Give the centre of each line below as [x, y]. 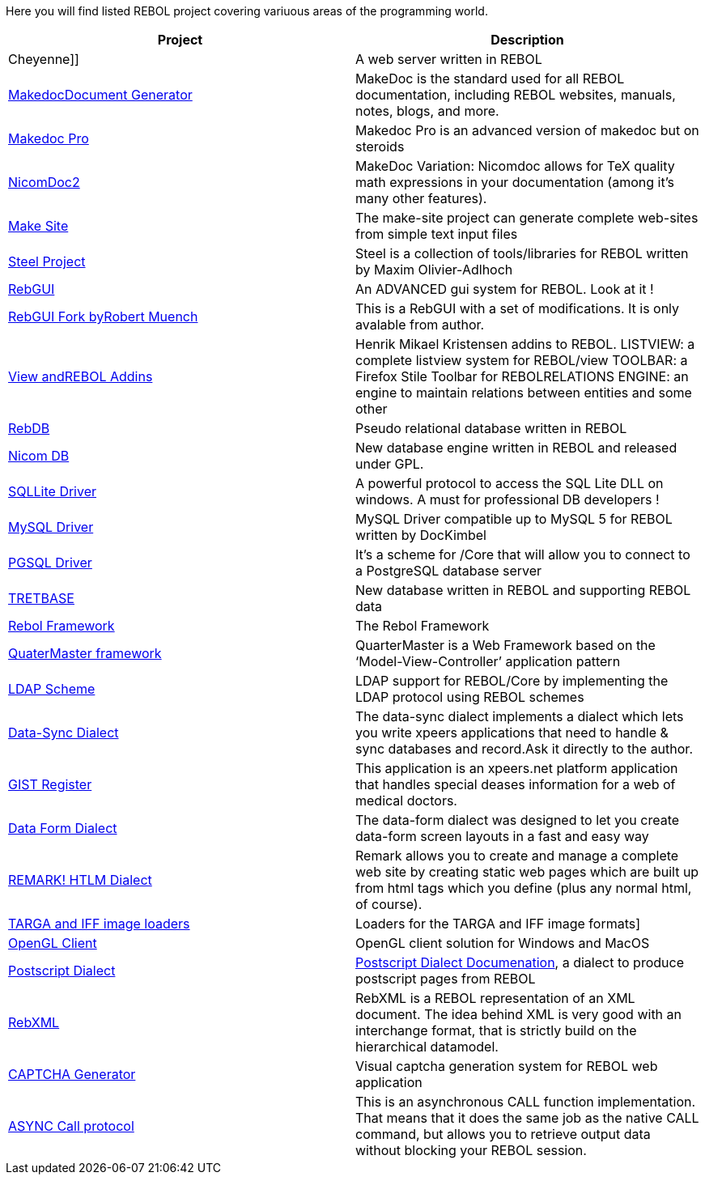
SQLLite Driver [53, 491]
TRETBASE [41, 598]
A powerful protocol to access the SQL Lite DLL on [510, 483]
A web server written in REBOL [449, 59]
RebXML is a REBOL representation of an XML [495, 998]
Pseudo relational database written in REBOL [491, 428]
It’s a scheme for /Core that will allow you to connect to [523, 554]
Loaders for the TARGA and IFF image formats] [498, 924]
